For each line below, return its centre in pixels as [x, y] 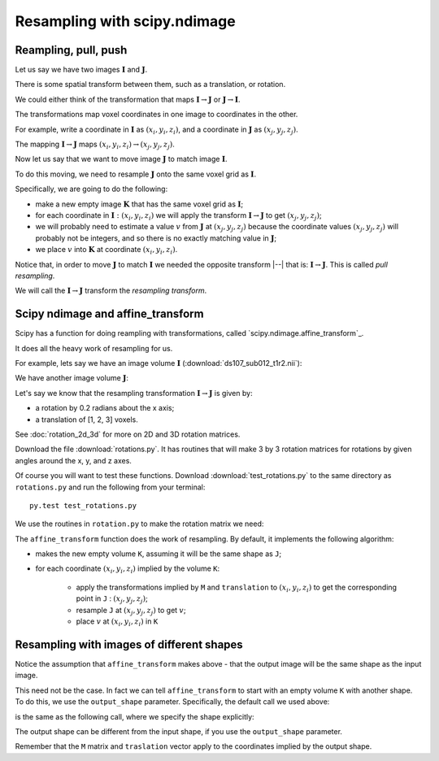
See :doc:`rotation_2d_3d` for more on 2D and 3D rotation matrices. [128, 434]
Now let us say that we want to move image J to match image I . [121, 159]
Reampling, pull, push [71, 50]
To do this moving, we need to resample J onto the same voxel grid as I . [135, 174]
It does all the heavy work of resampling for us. [94, 348]
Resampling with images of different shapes [129, 644]
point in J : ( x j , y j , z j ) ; [112, 600]
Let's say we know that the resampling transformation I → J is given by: [134, 393]
